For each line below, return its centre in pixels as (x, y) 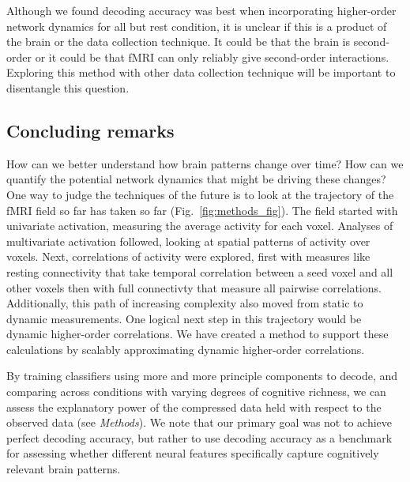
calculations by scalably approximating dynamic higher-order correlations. (186, 349)
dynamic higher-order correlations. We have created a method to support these (197, 334)
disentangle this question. (68, 87)
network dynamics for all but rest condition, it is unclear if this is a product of (197, 26)
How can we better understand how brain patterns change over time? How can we (205, 163)
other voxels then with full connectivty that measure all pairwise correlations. (194, 287)
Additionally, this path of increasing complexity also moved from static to (185, 303)
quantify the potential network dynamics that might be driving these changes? (196, 179)
